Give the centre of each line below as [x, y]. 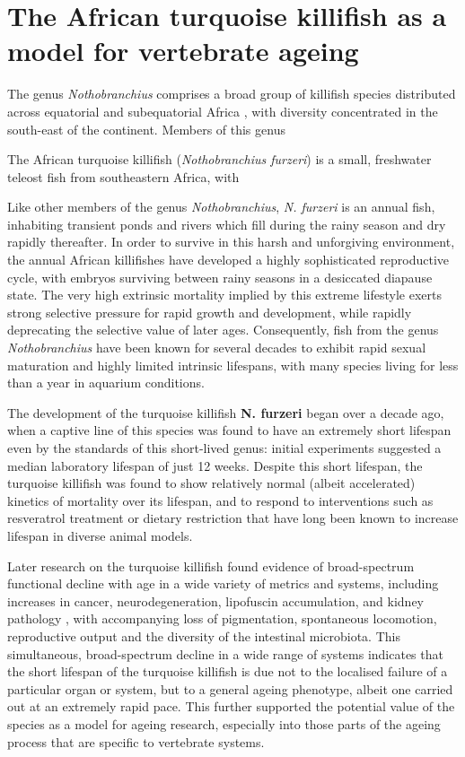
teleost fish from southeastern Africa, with [123, 176]
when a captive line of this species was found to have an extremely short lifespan [229, 430]
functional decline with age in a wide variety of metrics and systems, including [223, 583]
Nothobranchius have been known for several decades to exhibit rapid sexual [217, 348]
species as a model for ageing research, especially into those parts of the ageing [224, 723]
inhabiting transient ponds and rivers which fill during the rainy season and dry [227, 224]
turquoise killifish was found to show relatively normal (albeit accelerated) [211, 483]
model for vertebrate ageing [183, 51]
